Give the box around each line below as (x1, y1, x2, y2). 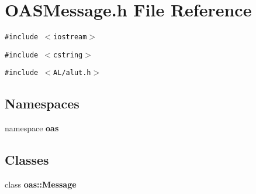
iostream (53, 33, 87, 42)
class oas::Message (5, 178, 77, 190)
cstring (53, 50, 83, 59)
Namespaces (5, 94, 79, 113)
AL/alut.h (53, 69, 91, 77)
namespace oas (5, 122, 59, 134)
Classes (5, 151, 49, 169)
